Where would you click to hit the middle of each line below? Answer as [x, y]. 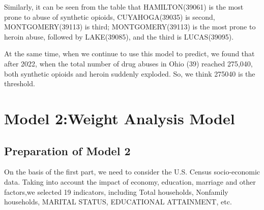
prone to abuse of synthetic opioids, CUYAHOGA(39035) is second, [110, 16]
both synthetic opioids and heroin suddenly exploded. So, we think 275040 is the [130, 73]
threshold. [20, 83]
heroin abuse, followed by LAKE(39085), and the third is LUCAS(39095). [119, 36]
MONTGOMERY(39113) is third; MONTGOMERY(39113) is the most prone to [130, 27]
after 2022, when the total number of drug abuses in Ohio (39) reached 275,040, [128, 63]
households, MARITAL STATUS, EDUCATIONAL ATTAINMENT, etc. [118, 202]
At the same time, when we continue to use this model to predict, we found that [129, 54]
